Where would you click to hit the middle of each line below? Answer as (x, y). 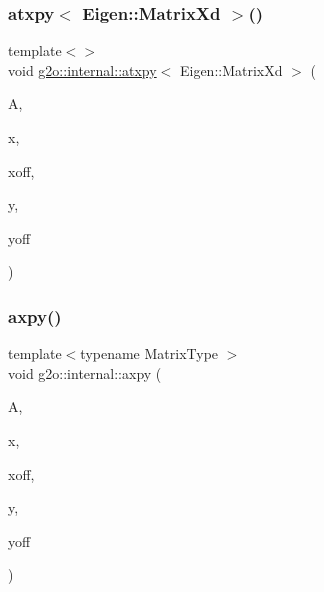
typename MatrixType (149, 353)
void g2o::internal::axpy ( (85, 372)
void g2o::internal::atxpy (82, 69)
